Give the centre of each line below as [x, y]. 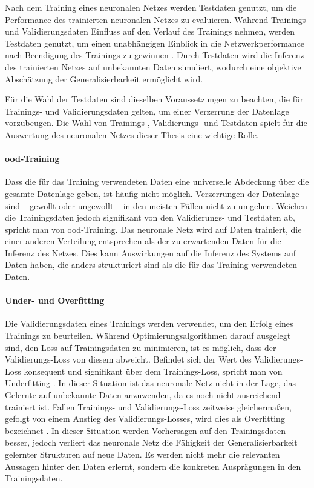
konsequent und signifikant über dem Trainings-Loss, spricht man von [153, 371]
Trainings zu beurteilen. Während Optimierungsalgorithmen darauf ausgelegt [148, 336]
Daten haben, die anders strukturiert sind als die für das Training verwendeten [151, 265]
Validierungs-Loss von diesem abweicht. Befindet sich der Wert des [128, 359]
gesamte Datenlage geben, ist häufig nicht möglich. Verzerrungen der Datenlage [152, 193]
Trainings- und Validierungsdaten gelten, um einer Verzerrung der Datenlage [147, 111]
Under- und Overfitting [55, 300]
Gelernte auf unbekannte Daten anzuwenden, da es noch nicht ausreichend [143, 395]
